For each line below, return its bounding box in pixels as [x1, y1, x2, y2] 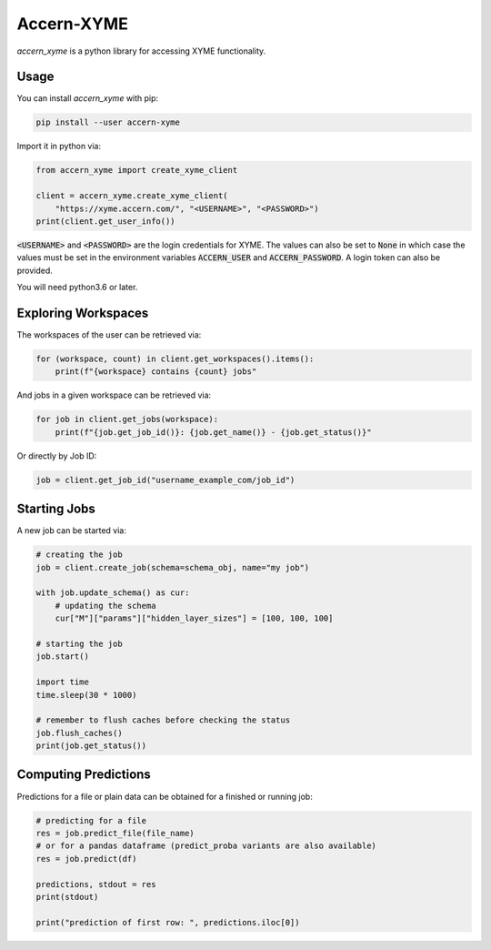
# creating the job [35, 550, 123, 560]
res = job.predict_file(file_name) [35, 828, 195, 838]
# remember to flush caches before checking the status [35, 715, 291, 725]
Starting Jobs [16, 501, 95, 517]
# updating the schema [55, 601, 156, 611]
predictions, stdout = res [35, 879, 156, 889]
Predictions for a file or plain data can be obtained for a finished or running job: [16, 791, 313, 802]
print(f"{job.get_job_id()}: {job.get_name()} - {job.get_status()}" [55, 427, 372, 437]
